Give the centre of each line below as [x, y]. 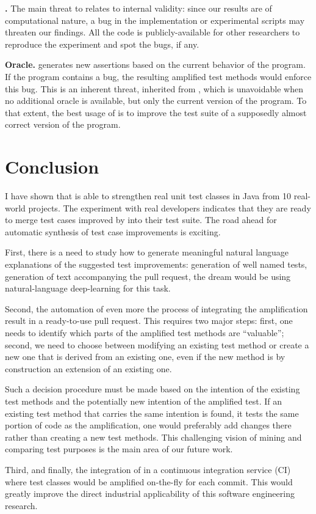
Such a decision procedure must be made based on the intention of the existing [153, 389]
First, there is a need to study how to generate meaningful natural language [147, 252]
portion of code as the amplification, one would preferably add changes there [148, 425]
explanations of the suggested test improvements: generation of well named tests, [156, 264]
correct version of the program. [63, 124]
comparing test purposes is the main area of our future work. [119, 449]
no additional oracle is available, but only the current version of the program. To [156, 101]
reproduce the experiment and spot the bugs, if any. [102, 44]
